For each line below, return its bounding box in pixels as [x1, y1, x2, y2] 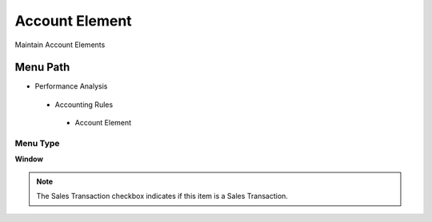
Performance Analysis [34, 81, 108, 91]
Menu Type [14, 138, 60, 149]
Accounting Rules [54, 100, 114, 109]
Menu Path [14, 61, 70, 74]
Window [14, 154, 44, 164]
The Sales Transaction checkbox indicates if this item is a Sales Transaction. [36, 192, 288, 201]
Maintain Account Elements [14, 40, 106, 50]
